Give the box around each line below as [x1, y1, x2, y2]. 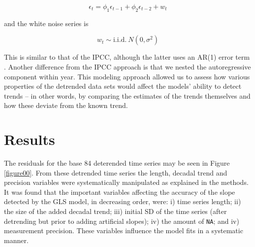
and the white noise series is [4, 18, 89, 28]
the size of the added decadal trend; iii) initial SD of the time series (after [4, 206, 227, 216]
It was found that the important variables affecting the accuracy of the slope [4, 186, 235, 197]
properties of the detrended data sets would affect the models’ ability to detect [4, 81, 242, 91]
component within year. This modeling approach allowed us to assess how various [4, 71, 250, 81]
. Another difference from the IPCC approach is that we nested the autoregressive [4, 61, 251, 71]
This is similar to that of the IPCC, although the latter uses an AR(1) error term [4, 52, 250, 62]
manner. [4, 235, 29, 245]
